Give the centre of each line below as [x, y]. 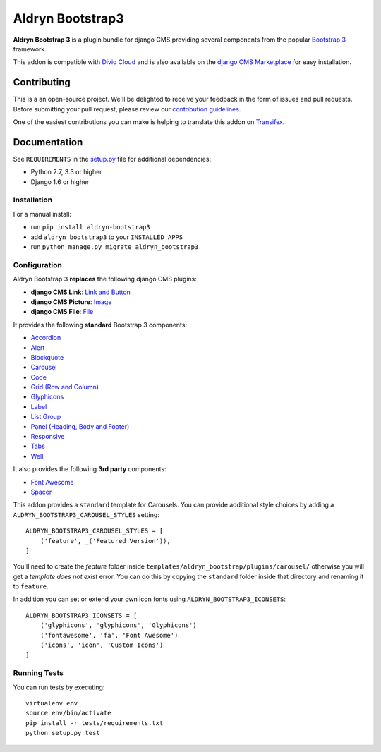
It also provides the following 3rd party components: [90, 469]
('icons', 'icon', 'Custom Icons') [102, 645]
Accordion [46, 338]
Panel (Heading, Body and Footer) [80, 426]
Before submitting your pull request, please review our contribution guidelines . [127, 109]
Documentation [48, 142]
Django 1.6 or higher [60, 182]
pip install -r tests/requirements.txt [95, 723]
